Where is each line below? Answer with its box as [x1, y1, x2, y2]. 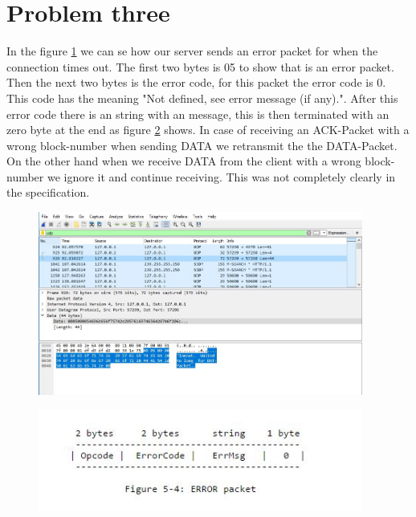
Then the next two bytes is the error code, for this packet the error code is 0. [6, 74, 386, 91]
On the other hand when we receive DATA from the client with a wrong [6, 153, 361, 169]
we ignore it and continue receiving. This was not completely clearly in [47, 168, 396, 185]
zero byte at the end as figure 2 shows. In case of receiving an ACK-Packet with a [6, 121, 410, 138]
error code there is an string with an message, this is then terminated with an [6, 105, 389, 122]
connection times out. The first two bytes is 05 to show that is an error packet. [6, 58, 394, 75]
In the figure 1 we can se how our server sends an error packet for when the [6, 43, 378, 59]
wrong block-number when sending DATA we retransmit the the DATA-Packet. [6, 136, 398, 153]
